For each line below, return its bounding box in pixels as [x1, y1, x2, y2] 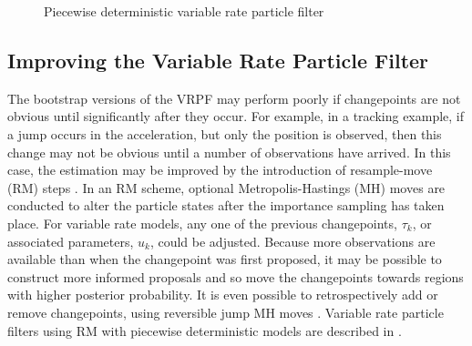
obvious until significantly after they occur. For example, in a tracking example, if [7, 107, 465, 126]
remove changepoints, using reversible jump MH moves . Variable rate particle [7, 302, 444, 321]
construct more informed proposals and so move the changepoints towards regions [7, 267, 464, 286]
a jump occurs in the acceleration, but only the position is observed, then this [7, 124, 442, 143]
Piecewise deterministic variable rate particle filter [44, 2, 324, 20]
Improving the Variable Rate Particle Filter [7, 46, 429, 74]
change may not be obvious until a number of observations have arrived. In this [7, 142, 451, 161]
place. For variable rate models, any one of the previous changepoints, [7, 213, 397, 232]
